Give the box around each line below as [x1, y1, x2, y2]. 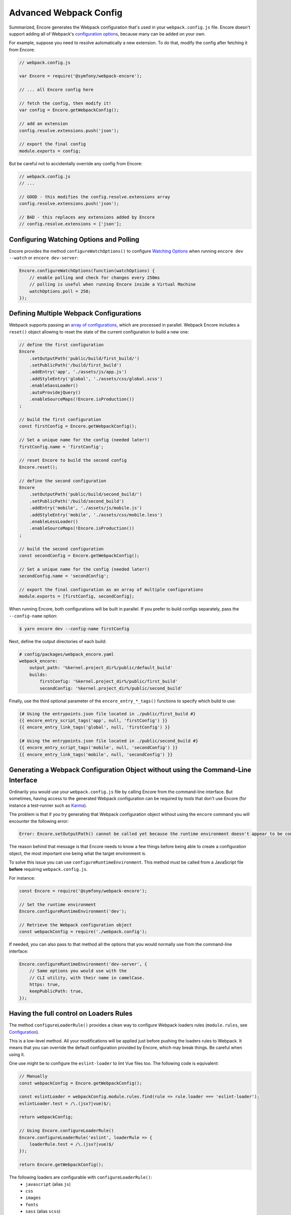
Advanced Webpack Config [9, 7, 123, 18]
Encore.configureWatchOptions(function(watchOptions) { [19, 268, 155, 274]
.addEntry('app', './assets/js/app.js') [29, 369, 127, 375]
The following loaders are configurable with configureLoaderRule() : [9, 1174, 152, 1180]
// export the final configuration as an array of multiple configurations [19, 587, 204, 592]
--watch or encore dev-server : [9, 255, 79, 261]
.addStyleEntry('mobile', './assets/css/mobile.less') [29, 512, 162, 518]
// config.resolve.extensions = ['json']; [19, 221, 122, 227]
